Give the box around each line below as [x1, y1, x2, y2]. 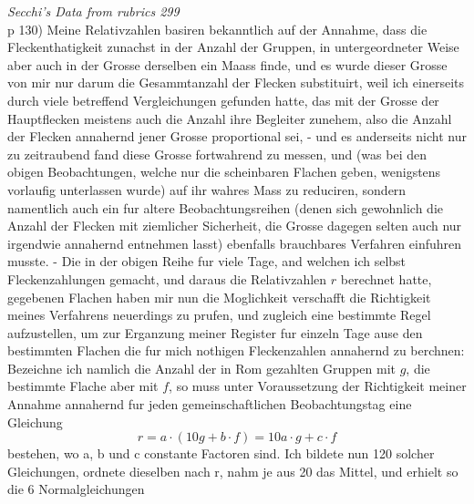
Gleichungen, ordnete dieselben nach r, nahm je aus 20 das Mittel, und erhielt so [7, 461, 459, 480]
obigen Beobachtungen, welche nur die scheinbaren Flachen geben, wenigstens [7, 162, 441, 181]
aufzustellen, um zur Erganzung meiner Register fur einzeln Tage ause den [7, 323, 423, 342]
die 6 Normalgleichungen [7, 479, 145, 499]
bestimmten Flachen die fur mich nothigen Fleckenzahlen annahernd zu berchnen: [7, 341, 465, 360]
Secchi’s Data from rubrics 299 [7, 2, 180, 20]
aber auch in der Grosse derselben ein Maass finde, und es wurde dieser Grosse [7, 55, 448, 74]
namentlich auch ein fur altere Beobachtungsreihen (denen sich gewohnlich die [7, 198, 444, 217]
